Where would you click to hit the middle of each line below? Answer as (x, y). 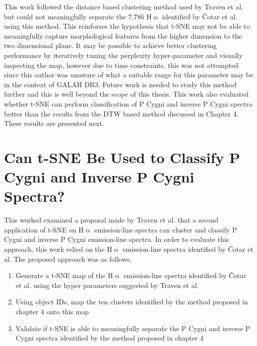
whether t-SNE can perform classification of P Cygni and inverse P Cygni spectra (128, 103)
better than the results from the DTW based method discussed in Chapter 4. (121, 113)
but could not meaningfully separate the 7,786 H (78, 16)
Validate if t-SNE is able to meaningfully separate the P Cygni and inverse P (133, 328)
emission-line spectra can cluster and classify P (166, 229)
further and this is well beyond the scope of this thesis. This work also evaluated (127, 94)
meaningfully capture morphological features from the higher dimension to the (123, 35)
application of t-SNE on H (44, 229)
